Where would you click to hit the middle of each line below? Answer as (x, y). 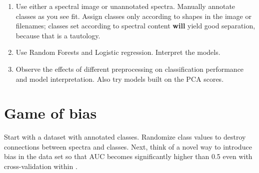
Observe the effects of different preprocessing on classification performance (130, 69)
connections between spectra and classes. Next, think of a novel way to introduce (128, 146)
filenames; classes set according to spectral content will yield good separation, (135, 26)
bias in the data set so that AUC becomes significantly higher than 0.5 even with (128, 156)
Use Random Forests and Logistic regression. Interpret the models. (118, 52)
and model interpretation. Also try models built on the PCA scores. (120, 79)
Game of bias (50, 113)
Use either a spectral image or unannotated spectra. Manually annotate (125, 6)
